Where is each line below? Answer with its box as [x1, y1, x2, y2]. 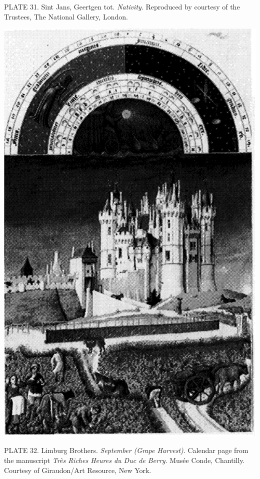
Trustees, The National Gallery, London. [4, 11, 128, 21]
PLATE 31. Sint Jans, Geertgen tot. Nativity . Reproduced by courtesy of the [4, 1, 240, 11]
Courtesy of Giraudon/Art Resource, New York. [4, 464, 151, 475]
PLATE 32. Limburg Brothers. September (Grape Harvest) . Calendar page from [4, 445, 248, 455]
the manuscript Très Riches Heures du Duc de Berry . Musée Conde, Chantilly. [4, 455, 245, 465]
